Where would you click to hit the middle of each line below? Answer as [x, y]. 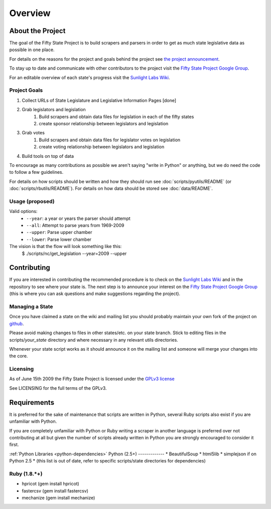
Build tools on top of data [48, 156]
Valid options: [23, 211]
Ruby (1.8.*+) [26, 473]
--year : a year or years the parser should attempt [78, 218]
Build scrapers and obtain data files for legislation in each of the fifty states [116, 116]
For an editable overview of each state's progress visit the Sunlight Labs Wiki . [90, 77]
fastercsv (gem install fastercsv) [55, 490]
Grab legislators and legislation [54, 110]
